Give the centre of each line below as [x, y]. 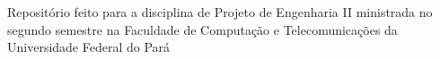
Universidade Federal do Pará [89, 47]
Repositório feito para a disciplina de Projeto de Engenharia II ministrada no [220, 12]
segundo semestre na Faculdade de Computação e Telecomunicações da [202, 29]
